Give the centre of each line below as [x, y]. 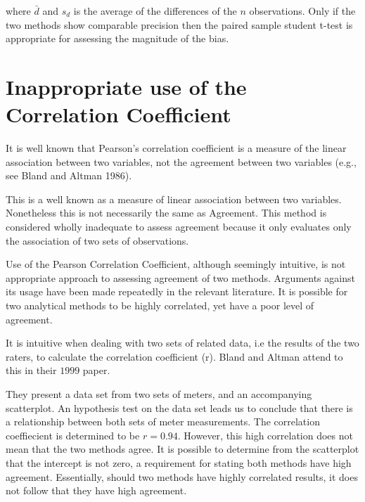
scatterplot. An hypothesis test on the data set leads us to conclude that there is [179, 407]
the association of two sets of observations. [97, 240]
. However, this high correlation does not [265, 435]
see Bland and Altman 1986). [69, 175]
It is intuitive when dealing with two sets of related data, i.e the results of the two [182, 343]
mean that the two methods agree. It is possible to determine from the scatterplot [182, 449]
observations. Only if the [302, 11]
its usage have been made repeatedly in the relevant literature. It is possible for [177, 291]
